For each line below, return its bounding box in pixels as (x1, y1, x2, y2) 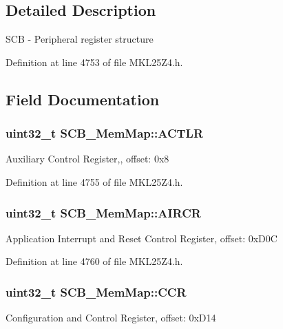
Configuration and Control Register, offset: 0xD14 (6, 310, 216, 325)
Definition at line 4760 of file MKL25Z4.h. (6, 254, 183, 268)
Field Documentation (6, 88, 160, 109)
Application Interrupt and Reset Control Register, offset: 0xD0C (6, 231, 277, 245)
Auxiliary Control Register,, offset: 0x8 (6, 151, 169, 166)
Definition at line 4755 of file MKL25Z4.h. (6, 174, 183, 189)
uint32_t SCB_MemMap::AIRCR (6, 204, 201, 221)
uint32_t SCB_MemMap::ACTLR (6, 125, 204, 142)
